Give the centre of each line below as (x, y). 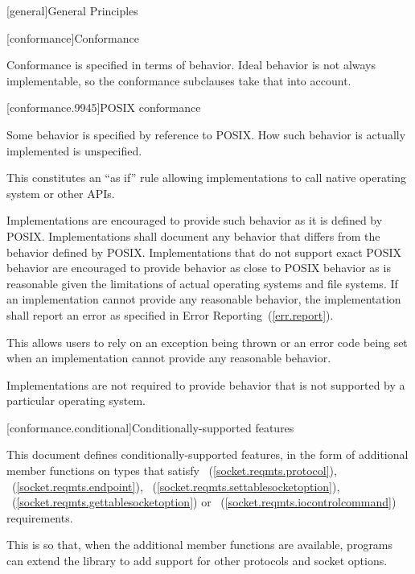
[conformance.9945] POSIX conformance (104, 107)
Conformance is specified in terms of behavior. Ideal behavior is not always (191, 65)
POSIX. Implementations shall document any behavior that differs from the (193, 235)
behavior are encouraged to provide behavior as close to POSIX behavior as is (199, 268)
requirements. (40, 517)
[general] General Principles (72, 10)
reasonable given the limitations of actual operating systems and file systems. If (202, 283)
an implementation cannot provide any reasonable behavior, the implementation (204, 299)
